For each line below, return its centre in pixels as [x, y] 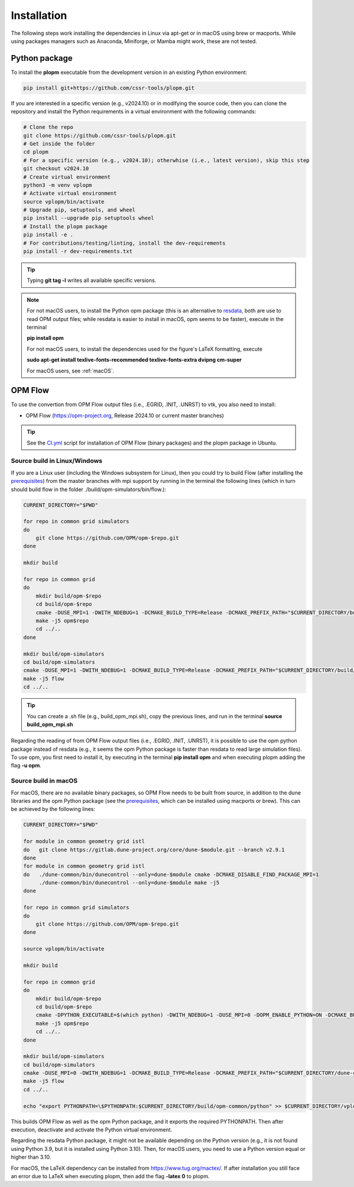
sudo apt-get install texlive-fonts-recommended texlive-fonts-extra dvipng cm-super [134, 360]
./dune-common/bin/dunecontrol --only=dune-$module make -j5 [129, 883]
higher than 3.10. [31, 1157]
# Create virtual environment [67, 177]
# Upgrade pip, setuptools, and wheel [79, 210]
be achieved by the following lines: [53, 809]
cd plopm [36, 152]
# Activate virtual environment [70, 193]
